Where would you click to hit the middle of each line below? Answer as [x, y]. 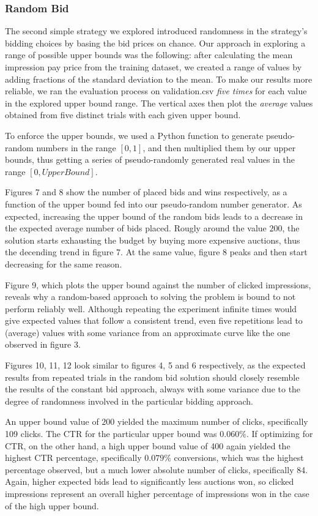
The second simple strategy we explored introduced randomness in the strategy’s [156, 31]
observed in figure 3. [43, 344]
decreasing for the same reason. [64, 264]
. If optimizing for [279, 434]
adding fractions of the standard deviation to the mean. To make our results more [159, 79]
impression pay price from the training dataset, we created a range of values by [153, 67]
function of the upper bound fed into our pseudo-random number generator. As [153, 204]
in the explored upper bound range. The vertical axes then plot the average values [159, 103]
